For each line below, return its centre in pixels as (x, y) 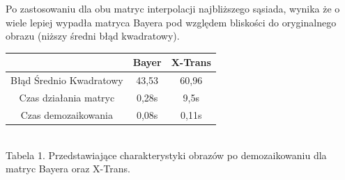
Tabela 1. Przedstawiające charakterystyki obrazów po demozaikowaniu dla (166, 155)
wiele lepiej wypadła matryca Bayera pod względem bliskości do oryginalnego (171, 22)
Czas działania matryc (67, 97)
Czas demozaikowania (67, 114)
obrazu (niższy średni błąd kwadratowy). (93, 36)
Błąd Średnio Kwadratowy (67, 80)
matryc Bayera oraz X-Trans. (68, 169)
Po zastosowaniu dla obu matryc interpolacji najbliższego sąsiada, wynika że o (173, 8)
